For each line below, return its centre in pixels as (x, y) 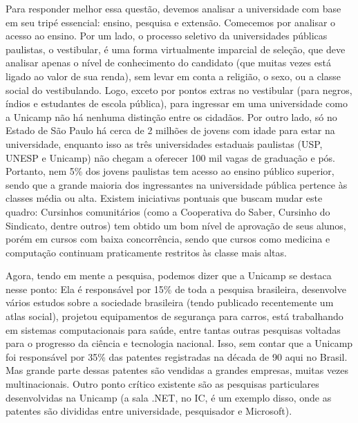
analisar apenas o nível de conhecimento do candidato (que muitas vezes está (168, 63)
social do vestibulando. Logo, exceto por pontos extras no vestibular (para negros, (179, 90)
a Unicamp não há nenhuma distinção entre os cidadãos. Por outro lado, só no (171, 116)
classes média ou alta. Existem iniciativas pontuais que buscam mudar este (164, 198)
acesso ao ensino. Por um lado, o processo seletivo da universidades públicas (167, 36)
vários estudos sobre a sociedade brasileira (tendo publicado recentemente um (170, 302)
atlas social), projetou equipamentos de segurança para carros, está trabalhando (175, 316)
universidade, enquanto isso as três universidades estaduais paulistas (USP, (164, 143)
